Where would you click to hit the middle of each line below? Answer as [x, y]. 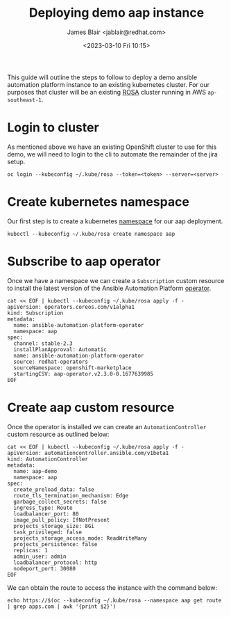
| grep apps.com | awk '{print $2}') [62, 607]
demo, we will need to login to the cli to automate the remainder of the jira [113, 154]
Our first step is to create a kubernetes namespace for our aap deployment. [115, 221]
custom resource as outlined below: [58, 434]
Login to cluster [53, 128]
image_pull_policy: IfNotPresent [62, 520]
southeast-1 [24, 100]
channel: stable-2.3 [43, 343]
